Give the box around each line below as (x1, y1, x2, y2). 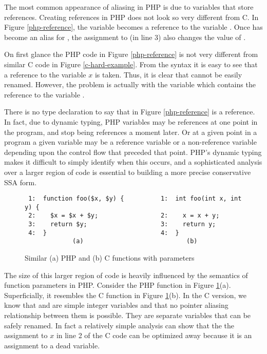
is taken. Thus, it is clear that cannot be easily (94, 69, 242, 80)
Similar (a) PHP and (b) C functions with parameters (25, 252, 195, 263)
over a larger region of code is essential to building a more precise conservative (4, 166, 251, 177)
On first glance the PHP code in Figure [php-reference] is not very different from (4, 49, 258, 60)
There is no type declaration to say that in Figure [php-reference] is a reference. (4, 106, 255, 117)
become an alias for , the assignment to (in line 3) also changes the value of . (4, 31, 246, 42)
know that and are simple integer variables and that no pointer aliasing (4, 300, 228, 310)
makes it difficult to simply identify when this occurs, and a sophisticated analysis (4, 156, 262, 167)
